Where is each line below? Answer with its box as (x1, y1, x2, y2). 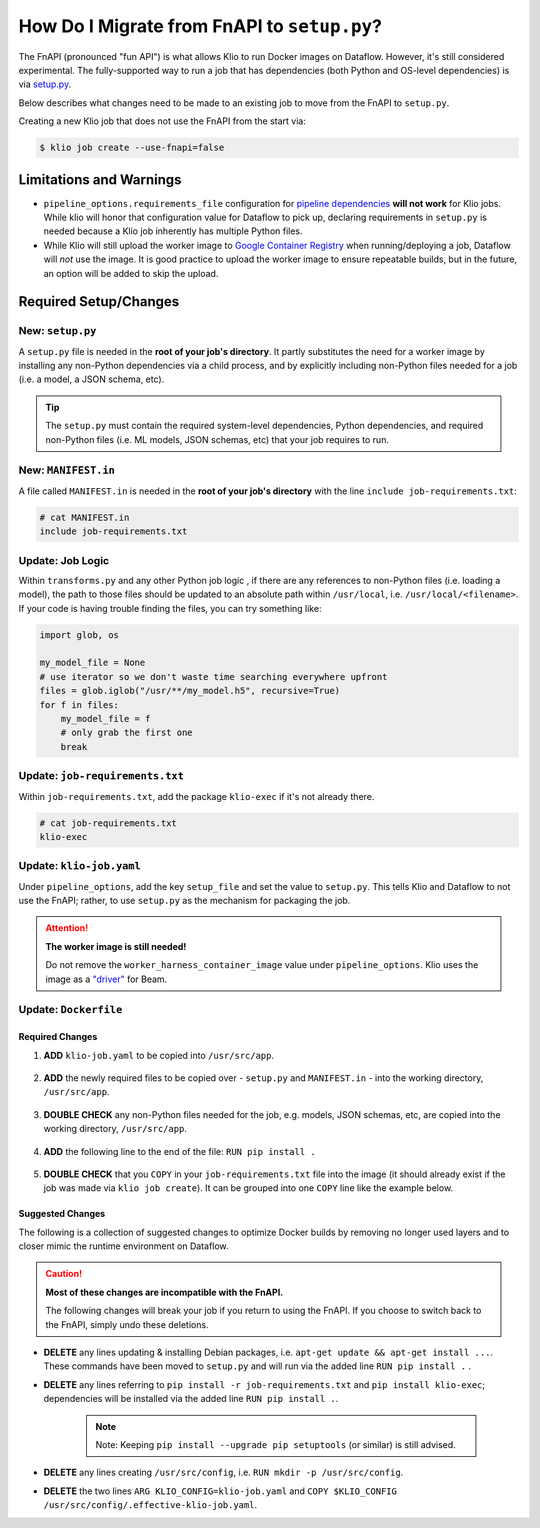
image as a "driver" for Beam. (45, 973, 168, 985)
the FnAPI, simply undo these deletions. (45, 1318, 209, 1330)
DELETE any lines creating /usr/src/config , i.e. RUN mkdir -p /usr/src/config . (43, 1466, 404, 1479)
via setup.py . (18, 78, 72, 90)
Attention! (45, 922, 89, 934)
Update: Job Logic (18, 553, 110, 567)
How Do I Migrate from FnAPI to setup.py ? (18, 15, 382, 37)
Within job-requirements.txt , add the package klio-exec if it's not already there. (18, 790, 375, 802)
